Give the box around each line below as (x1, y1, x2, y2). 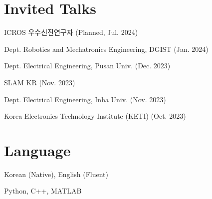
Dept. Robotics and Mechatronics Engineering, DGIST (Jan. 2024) (4, 43, 209, 54)
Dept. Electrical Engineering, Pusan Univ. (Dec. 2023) (4, 60, 171, 71)
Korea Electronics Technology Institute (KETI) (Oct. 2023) (4, 111, 186, 121)
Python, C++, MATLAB (4, 186, 82, 196)
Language (4, 140, 71, 160)
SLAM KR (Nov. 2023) (4, 77, 75, 87)
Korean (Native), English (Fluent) (4, 169, 108, 179)
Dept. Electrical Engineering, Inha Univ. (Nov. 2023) (4, 94, 166, 104)
